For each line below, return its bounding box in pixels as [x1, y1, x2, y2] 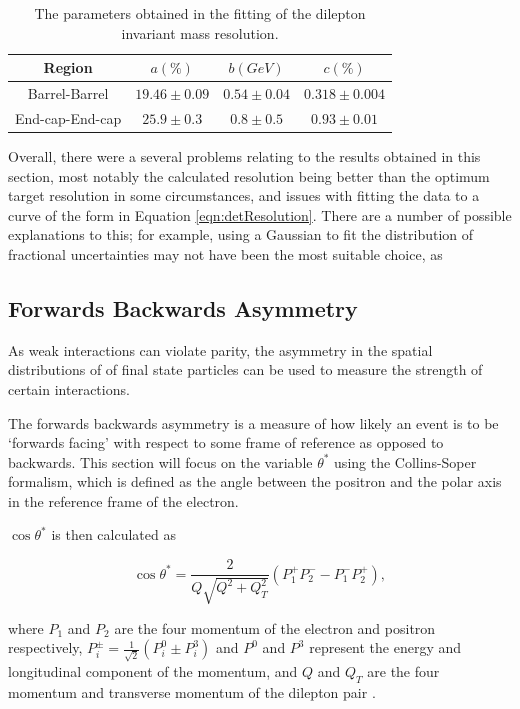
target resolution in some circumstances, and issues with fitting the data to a [8, 185, 480, 206]
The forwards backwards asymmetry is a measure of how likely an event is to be [8, 412, 499, 433]
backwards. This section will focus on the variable [8, 451, 313, 472]
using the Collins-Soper [334, 451, 477, 472]
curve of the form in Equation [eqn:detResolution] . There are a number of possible [8, 204, 512, 225]
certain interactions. [8, 378, 130, 399]
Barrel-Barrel [27, 83, 109, 104]
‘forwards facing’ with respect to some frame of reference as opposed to [8, 432, 444, 453]
